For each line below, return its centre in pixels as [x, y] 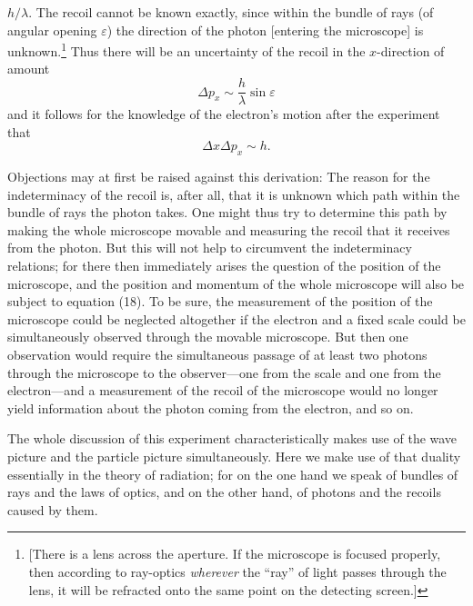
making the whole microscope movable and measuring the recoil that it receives [229, 229]
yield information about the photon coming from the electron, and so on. [211, 407]
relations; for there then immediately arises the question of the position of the [224, 266]
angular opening [52, 30]
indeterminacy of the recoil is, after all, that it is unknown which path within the [234, 194]
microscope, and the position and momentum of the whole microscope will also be [236, 283]
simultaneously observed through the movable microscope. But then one [208, 337]
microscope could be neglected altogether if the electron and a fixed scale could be [236, 318]
